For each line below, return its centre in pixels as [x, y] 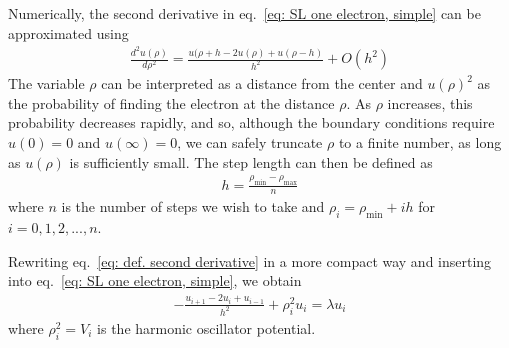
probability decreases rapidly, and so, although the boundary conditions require [251, 122]
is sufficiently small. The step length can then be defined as [251, 161]
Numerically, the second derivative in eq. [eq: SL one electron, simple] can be [244, 13]
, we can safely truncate [250, 142]
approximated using [68, 32]
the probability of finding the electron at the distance [171, 102]
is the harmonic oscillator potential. [206, 327]
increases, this [430, 102]
